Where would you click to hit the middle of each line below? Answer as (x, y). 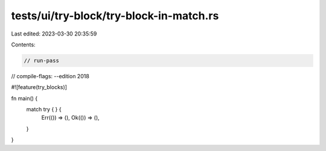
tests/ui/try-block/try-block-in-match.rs (115, 16)
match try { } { (44, 109)
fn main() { (24, 98)
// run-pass (42, 60)
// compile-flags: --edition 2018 (50, 76)
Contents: (23, 45)
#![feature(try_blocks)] (39, 87)
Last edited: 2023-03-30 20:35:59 (54, 34)
